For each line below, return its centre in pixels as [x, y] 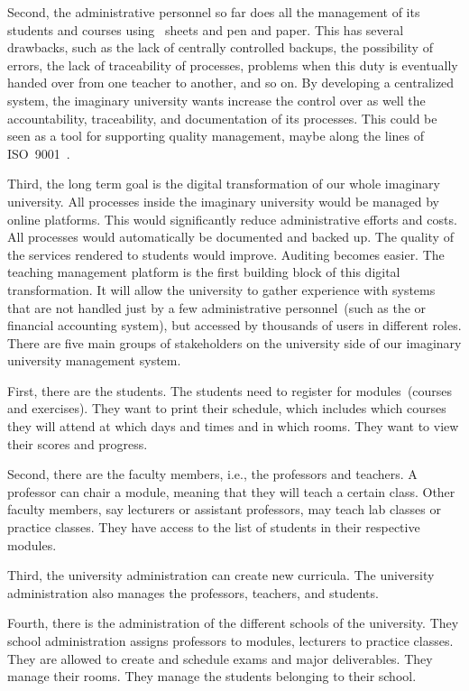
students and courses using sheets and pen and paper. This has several [206, 29]
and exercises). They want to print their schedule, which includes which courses [227, 408]
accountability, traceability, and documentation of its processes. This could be [222, 118]
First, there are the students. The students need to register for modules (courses [230, 390]
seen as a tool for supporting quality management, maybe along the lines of [216, 136]
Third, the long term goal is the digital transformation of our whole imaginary [224, 184]
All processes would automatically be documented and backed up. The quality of [230, 237]
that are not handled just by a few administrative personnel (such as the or [217, 307]
